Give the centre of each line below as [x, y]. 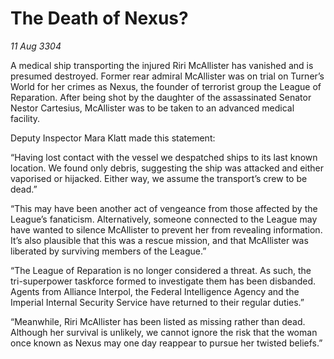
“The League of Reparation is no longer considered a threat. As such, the [161, 270]
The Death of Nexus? [99, 18]
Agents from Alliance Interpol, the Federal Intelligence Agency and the [155, 291]
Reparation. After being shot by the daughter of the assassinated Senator [161, 97]
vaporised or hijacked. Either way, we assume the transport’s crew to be [159, 178]
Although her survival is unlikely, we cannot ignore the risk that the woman [164, 332]
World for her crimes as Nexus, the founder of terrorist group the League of [166, 86]
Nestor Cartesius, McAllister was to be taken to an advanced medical [152, 108]
